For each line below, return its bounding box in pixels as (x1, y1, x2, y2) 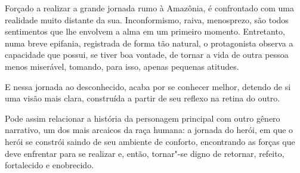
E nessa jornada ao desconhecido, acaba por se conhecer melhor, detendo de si (5, 80, 291, 92)
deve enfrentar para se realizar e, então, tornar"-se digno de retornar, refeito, (5, 147, 284, 159)
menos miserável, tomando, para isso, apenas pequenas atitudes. (5, 60, 239, 72)
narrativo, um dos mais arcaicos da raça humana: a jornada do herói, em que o (5, 123, 293, 136)
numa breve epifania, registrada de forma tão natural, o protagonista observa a (5, 36, 293, 49)
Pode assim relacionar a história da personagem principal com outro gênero (5, 112, 280, 124)
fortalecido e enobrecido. (5, 159, 94, 171)
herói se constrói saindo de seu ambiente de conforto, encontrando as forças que (5, 135, 295, 147)
